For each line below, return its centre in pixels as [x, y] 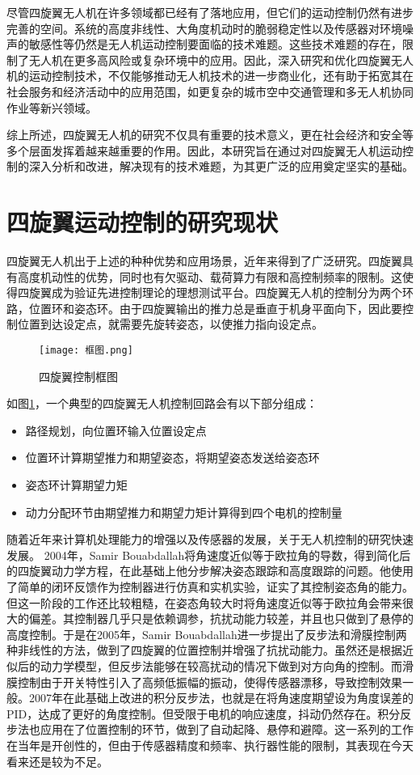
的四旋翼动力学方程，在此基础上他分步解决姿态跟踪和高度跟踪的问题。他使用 [210, 571]
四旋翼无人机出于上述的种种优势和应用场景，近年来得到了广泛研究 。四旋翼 [204, 261]
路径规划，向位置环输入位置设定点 [116, 430]
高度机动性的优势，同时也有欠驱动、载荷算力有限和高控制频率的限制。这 [210, 276]
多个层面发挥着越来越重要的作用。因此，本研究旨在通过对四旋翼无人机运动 [204, 150]
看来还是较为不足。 [57, 761]
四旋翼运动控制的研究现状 [143, 222]
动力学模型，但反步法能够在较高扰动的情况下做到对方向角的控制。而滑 [227, 666]
